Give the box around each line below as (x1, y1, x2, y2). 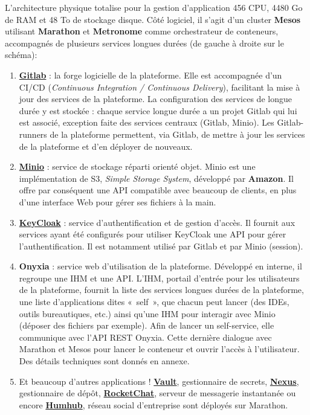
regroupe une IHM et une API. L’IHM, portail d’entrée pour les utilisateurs (19, 271, 300, 284)
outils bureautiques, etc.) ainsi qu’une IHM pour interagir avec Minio (19, 307, 276, 320)
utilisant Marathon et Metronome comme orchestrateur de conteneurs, (5, 25, 279, 37)
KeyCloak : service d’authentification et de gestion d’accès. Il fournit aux (19, 216, 295, 228)
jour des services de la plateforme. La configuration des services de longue (19, 92, 292, 105)
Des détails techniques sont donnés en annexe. (19, 355, 190, 367)
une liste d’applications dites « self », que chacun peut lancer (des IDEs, (19, 295, 289, 308)
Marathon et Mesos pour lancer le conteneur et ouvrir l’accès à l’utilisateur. (19, 343, 300, 355)
